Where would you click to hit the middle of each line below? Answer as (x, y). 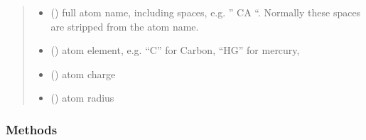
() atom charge (83, 74)
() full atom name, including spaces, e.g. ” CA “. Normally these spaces (206, 12)
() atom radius (82, 98)
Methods (32, 129)
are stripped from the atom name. (125, 26)
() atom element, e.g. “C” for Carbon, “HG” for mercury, (175, 50)
